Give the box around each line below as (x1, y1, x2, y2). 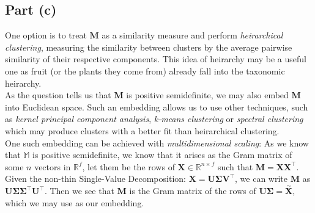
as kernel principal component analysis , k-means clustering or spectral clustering (5, 112, 303, 125)
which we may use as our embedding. (5, 196, 144, 209)
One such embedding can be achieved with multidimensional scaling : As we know (5, 136, 309, 149)
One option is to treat (5, 29, 87, 42)
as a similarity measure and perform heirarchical (102, 29, 283, 42)
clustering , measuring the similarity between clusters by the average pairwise (5, 40, 292, 53)
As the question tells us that (5, 88, 111, 101)
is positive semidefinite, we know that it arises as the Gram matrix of (32, 148, 292, 161)
